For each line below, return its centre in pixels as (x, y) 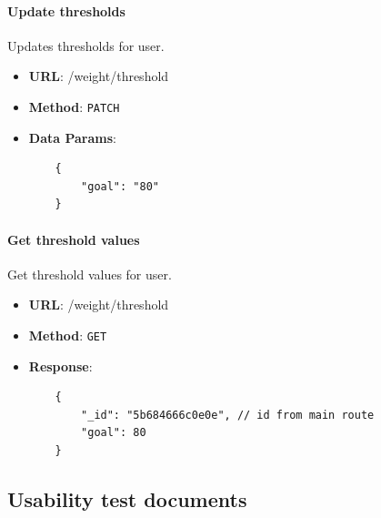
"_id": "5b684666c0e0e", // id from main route (228, 415)
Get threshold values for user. (90, 274)
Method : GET (68, 335)
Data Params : (72, 137)
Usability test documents (127, 499)
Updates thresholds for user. (86, 45)
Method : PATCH (74, 106)
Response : (60, 366)
